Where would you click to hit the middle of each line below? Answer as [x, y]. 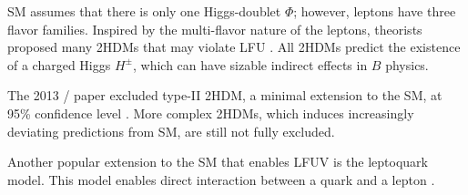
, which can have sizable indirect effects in [250, 64]
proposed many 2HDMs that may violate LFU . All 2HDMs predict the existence [234, 47]
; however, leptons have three [375, 11]
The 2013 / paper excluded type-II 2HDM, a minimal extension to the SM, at [225, 95]
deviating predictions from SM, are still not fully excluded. [171, 131]
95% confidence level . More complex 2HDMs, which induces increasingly [211, 113]
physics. [407, 64]
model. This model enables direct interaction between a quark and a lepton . [221, 179]
